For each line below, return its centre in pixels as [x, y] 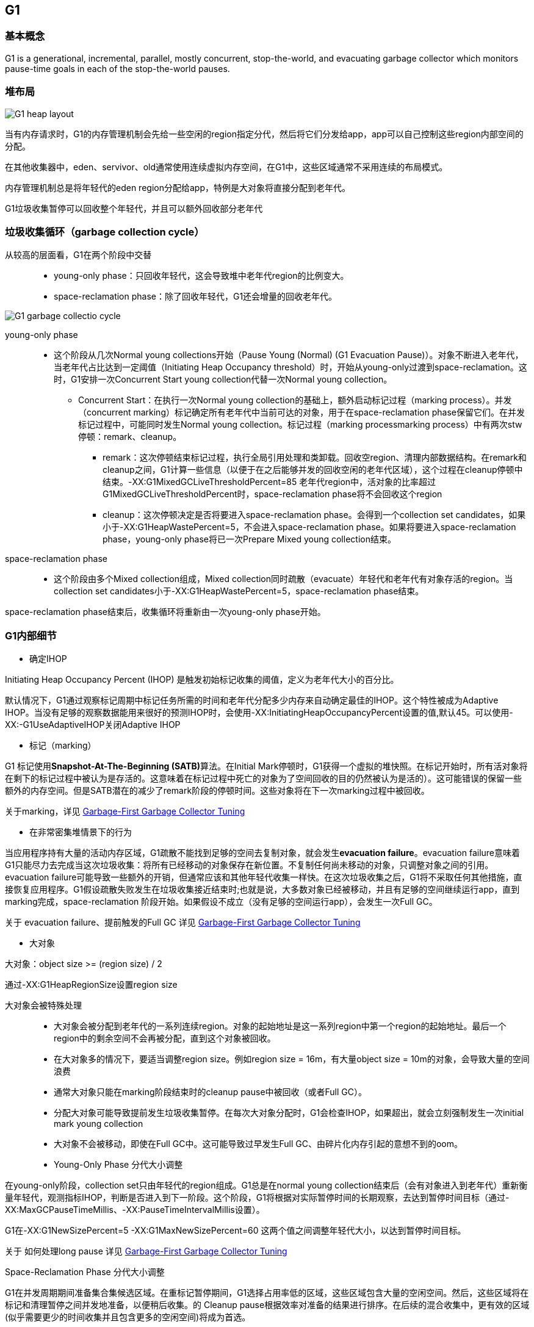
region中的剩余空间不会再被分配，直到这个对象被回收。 [165, 1038]
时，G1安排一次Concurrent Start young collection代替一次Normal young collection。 [223, 379]
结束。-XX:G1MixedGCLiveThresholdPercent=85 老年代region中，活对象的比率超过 [269, 482]
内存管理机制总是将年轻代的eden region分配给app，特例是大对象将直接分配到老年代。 [178, 187]
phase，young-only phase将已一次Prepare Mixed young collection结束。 [249, 539]
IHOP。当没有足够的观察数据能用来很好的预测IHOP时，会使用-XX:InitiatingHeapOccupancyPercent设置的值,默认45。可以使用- [259, 713]
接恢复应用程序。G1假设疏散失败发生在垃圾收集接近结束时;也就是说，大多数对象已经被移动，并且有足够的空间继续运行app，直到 [262, 890]
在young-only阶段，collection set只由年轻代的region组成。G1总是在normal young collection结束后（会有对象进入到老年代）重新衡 [266, 1185]
